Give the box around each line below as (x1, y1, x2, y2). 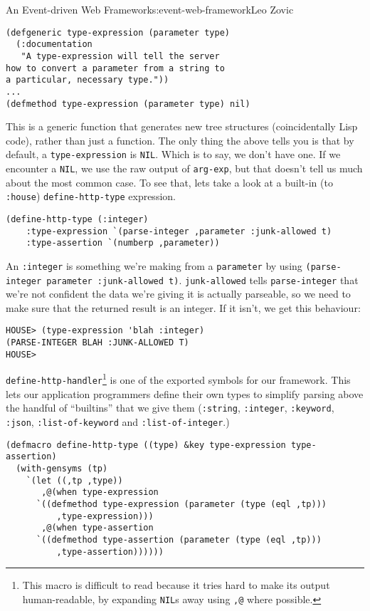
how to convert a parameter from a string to (6, 63, 225, 73)
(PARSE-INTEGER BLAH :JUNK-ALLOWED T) (6, 338, 189, 348)
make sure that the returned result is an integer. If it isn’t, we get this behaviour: (6, 300, 361, 315)
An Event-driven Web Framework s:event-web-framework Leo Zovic (6, 2, 294, 16)
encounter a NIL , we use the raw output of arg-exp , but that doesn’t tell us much (6, 161, 363, 176)
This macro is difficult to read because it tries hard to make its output (22, 578, 330, 592)
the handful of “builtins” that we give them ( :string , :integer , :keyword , (6, 400, 334, 415)
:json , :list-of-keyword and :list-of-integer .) (6, 414, 230, 429)
